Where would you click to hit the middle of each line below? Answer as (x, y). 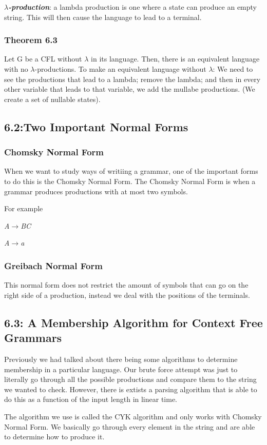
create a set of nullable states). (52, 99)
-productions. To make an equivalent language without (120, 69)
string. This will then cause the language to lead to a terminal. (103, 17)
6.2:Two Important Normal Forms (96, 126)
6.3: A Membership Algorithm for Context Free (133, 322)
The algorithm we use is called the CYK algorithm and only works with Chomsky (133, 416)
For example (24, 208)
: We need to (233, 69)
